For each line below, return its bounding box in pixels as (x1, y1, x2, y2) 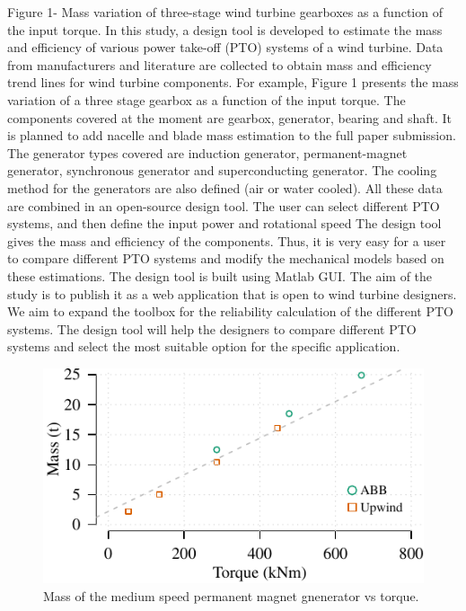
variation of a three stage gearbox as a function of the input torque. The (7, 90, 406, 109)
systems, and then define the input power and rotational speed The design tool (7, 214, 442, 233)
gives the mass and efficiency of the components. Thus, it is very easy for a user (7, 231, 446, 250)
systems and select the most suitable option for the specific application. (7, 337, 400, 356)
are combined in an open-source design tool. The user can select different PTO (7, 196, 440, 215)
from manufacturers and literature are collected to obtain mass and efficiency (7, 55, 432, 74)
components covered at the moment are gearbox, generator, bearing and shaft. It (7, 108, 453, 127)
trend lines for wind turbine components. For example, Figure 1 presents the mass (7, 73, 459, 92)
